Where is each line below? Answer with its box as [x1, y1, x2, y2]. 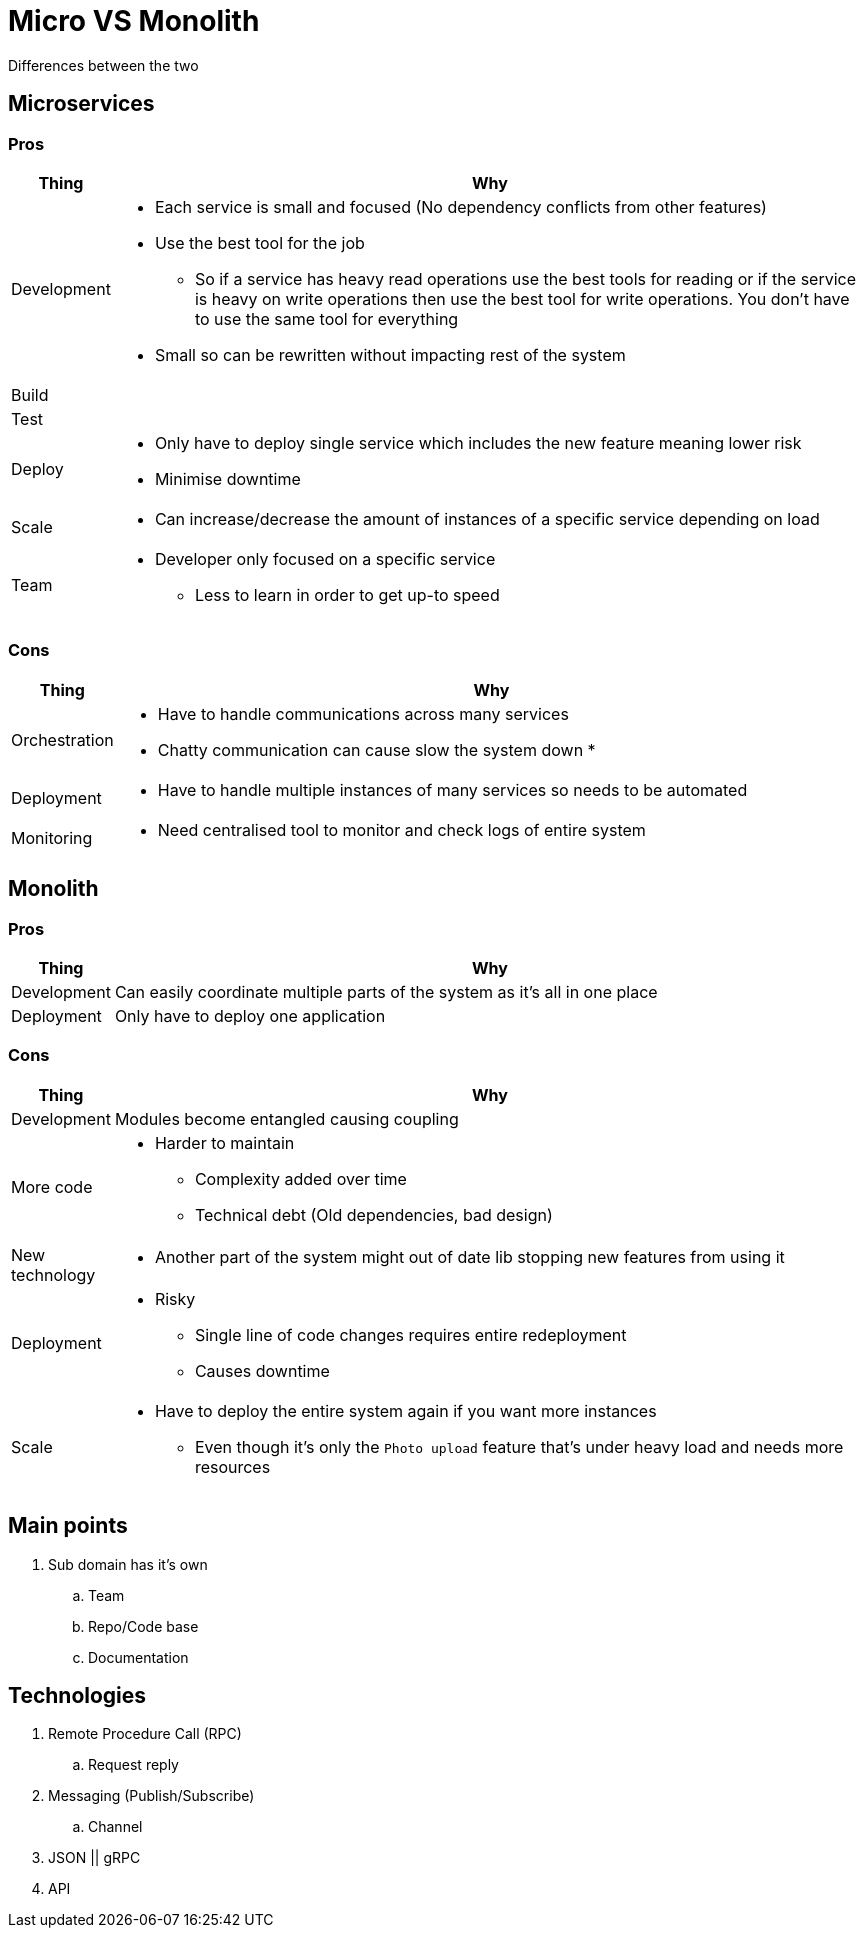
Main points [8, 1513, 128, 1539]
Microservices [8, 91, 155, 117]
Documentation [88, 1648, 189, 1666]
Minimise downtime [154, 468, 301, 489]
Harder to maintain [154, 1132, 295, 1153]
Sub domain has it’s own [48, 1555, 208, 1573]
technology [11, 1264, 96, 1285]
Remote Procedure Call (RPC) [48, 1725, 242, 1743]
